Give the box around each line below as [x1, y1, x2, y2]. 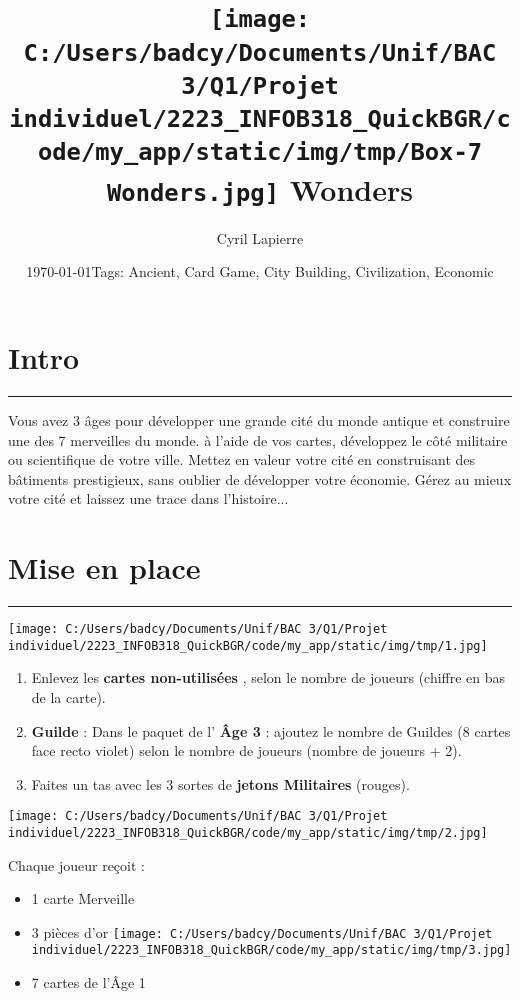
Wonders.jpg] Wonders [107, 168, 413, 209]
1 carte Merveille [31, 888, 135, 909]
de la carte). [31, 686, 106, 707]
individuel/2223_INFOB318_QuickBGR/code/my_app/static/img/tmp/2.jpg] [8, 825, 488, 840]
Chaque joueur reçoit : [8, 854, 145, 875]
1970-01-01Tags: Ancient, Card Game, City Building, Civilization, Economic [26, 261, 494, 282]
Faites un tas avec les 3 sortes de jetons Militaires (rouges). [31, 773, 410, 794]
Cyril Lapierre [216, 227, 304, 248]
